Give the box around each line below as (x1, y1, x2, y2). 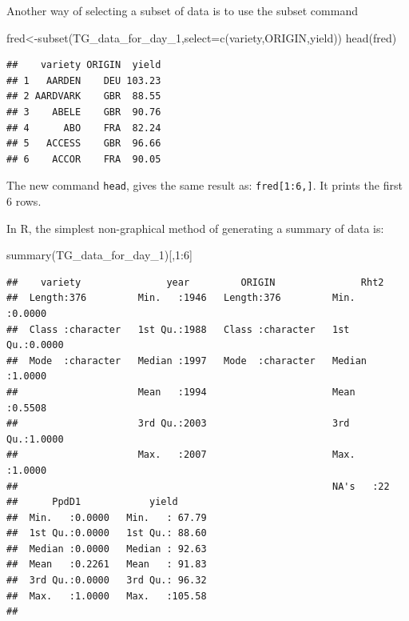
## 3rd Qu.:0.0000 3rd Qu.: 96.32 (6, 575, 207, 587)
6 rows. (6, 193, 42, 209)
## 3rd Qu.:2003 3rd (6, 418, 350, 430)
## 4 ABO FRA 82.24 (6, 122, 161, 134)
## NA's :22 (6, 480, 390, 492)
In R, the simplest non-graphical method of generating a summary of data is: (6, 219, 384, 236)
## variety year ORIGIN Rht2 (6, 276, 384, 288)
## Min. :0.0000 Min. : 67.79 (6, 511, 207, 523)
